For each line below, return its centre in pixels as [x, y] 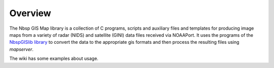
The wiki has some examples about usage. [54, 58]
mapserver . [22, 49]
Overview [30, 13]
